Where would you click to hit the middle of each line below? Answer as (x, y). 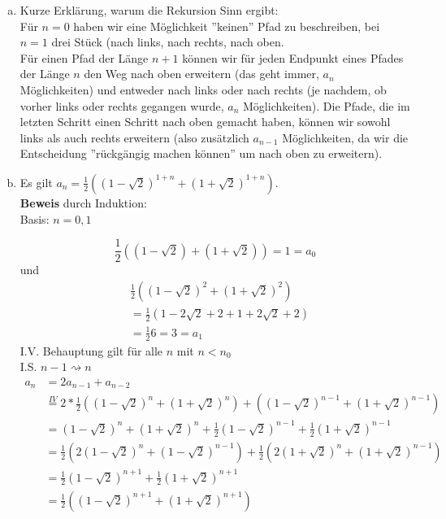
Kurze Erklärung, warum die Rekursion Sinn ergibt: (149, 10)
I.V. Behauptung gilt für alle (91, 350)
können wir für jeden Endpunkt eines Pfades (293, 57)
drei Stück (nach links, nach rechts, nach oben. (168, 42)
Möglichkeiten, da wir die (345, 137)
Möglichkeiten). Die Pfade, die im (327, 105)
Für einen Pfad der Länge (84, 57)
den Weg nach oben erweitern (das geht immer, (201, 74)
